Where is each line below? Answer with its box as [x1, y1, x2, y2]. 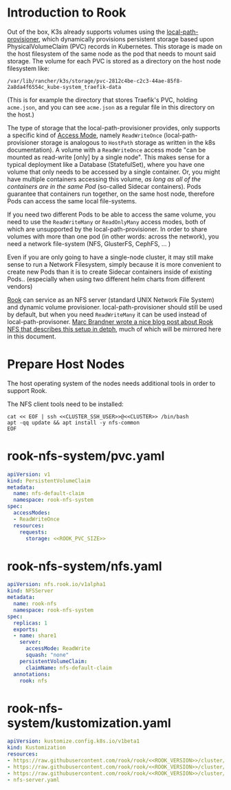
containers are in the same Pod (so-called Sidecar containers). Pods [7, 182, 201, 190]
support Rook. [7, 386, 47, 394]
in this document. [7, 332, 56, 341]
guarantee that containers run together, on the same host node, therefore [7, 190, 215, 198]
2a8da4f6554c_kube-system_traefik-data [7, 83, 122, 90]
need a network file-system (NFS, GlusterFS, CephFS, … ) [7, 239, 171, 247]
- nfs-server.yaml [7, 776, 60, 783]
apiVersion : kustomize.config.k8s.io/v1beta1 [7, 738, 140, 745]
